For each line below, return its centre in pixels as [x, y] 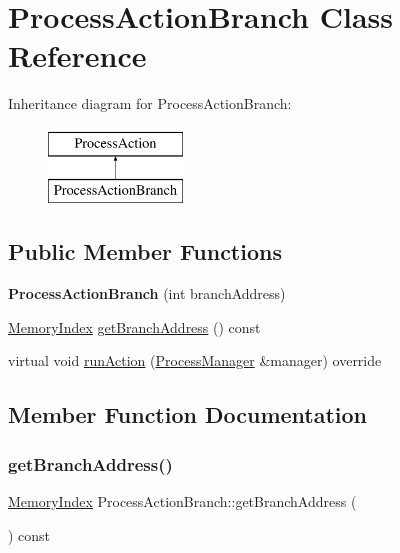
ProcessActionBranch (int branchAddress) [147, 293]
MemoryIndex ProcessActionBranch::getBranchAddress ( [182, 501]
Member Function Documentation [188, 414]
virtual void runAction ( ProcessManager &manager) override [195, 360]
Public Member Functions [145, 251]
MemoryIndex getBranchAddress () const [134, 326]
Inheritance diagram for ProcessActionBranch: [150, 103]
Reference [77, 55]
